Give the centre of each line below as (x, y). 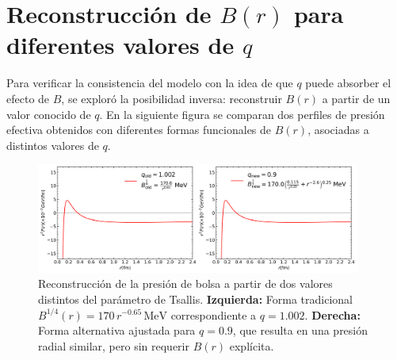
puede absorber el (348, 83)
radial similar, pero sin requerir (114, 345)
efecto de (28, 98)
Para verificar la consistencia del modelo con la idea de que (150, 83)
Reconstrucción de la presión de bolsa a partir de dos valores (185, 283)
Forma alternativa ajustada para (117, 330)
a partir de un (356, 98)
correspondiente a (214, 314)
